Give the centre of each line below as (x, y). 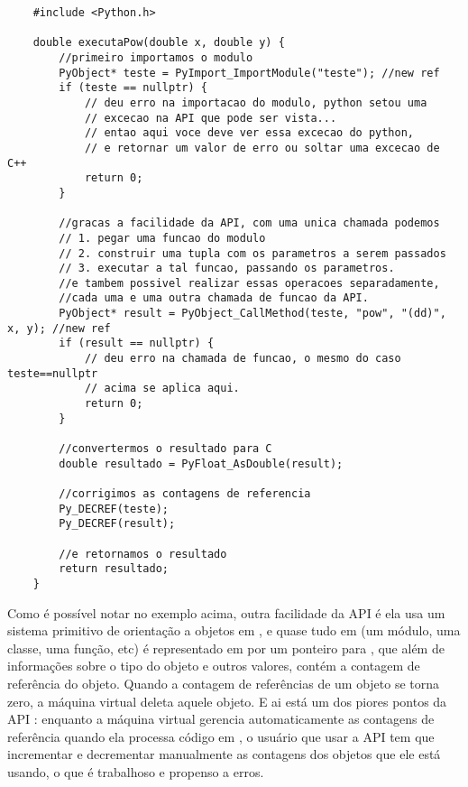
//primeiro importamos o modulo (156, 57)
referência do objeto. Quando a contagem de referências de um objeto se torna (224, 683)
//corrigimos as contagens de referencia (185, 494)
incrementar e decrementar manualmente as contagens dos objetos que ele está (224, 754)
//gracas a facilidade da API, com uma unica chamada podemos (249, 223)
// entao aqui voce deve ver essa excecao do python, (249, 133)
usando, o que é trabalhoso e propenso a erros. (136, 771)
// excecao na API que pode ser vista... (211, 118)
